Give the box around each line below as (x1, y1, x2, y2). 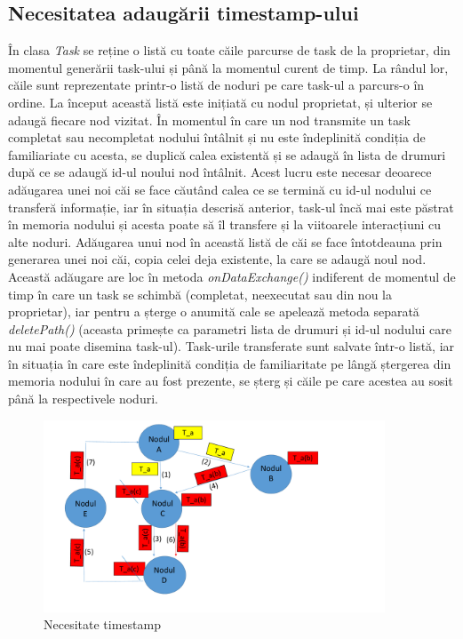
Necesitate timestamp (44, 615, 161, 634)
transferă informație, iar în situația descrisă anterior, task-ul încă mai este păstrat (8, 197, 454, 216)
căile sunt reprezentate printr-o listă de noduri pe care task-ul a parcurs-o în (8, 76, 425, 94)
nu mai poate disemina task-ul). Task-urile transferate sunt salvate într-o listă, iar (8, 337, 455, 355)
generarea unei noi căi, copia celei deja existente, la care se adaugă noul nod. (8, 250, 427, 268)
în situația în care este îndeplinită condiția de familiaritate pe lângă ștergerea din (8, 354, 451, 372)
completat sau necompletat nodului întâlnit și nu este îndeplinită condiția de (8, 128, 426, 147)
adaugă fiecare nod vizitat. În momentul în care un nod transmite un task (8, 110, 411, 129)
